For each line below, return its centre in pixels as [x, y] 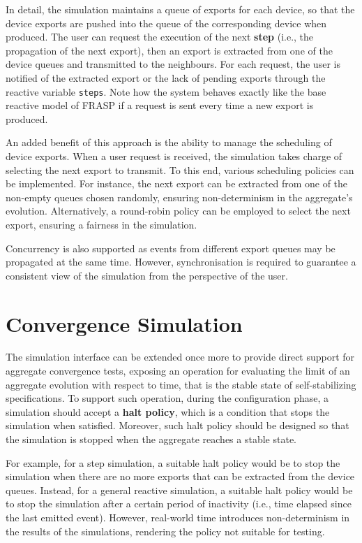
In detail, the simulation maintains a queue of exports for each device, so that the [180, 9]
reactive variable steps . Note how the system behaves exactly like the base [166, 91]
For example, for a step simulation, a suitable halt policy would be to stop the [173, 462]
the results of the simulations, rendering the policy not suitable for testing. [165, 531]
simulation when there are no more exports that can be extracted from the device [180, 476]
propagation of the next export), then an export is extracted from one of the [169, 50]
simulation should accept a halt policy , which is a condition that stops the [168, 411]
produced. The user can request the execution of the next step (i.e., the [160, 37]
